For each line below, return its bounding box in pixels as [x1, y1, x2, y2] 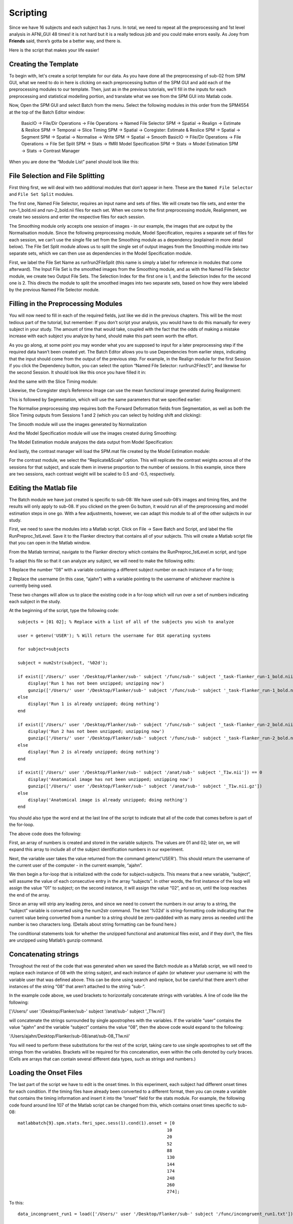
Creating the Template [9, 60, 79, 68]
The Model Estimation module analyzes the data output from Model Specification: [9, 439, 173, 445]
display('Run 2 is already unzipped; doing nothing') [27, 749, 160, 755]
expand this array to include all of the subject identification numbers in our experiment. [9, 847, 184, 852]
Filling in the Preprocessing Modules [9, 300, 123, 308]
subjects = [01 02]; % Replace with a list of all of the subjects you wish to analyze [18, 619, 234, 624]
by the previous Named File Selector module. [9, 287, 100, 293]
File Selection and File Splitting [9, 171, 105, 180]
